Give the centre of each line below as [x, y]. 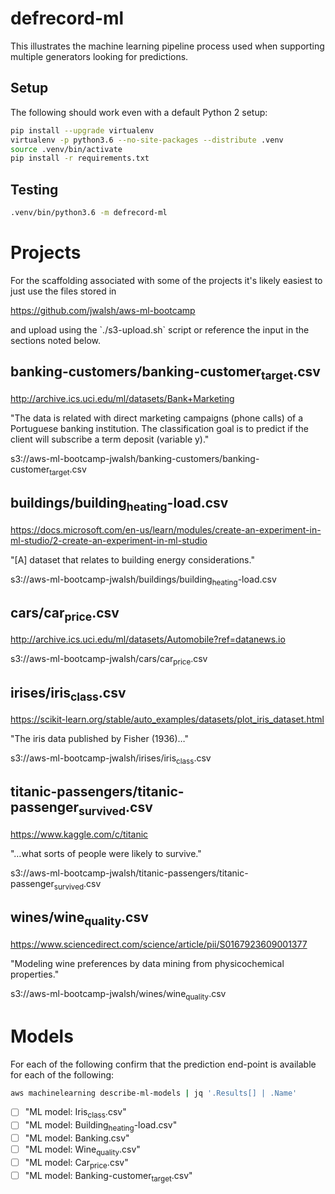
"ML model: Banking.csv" [77, 1138]
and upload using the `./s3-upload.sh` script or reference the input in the [160, 329]
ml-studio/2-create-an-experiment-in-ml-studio [109, 540]
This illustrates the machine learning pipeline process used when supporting [167, 46]
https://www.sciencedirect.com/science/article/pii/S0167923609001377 [159, 944]
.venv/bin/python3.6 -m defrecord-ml [89, 213]
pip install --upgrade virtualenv [82, 130]
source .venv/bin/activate [66, 149]
